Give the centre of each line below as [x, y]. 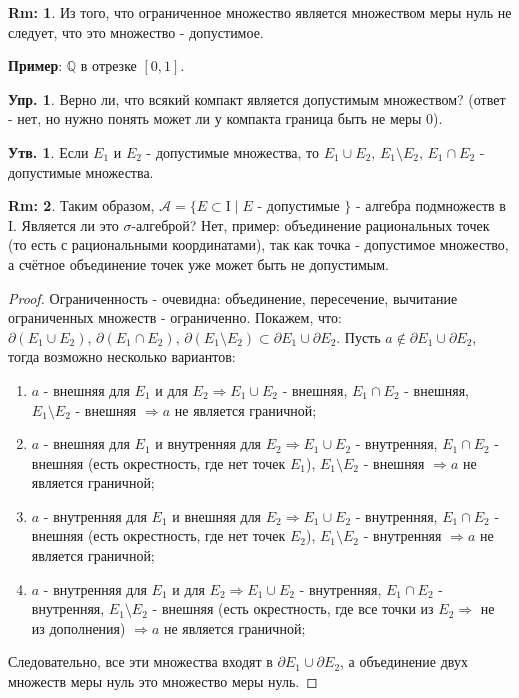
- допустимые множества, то [233, 151]
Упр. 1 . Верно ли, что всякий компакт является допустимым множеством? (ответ [257, 98]
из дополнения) [78, 627]
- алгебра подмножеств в [431, 205]
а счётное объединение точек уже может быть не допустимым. [198, 263]
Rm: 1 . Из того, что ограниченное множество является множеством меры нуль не [260, 12]
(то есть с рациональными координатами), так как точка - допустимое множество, [258, 244]
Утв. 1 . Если [48, 151]
